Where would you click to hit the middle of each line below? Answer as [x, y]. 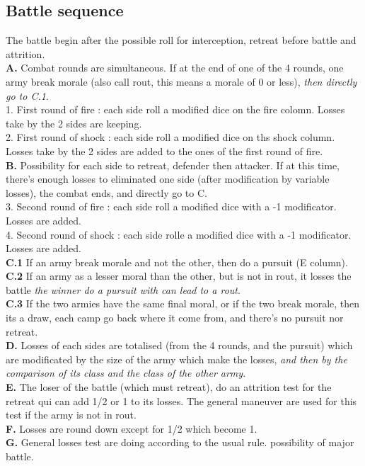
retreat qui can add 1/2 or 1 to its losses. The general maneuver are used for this [181, 400]
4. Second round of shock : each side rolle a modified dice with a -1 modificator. [179, 234]
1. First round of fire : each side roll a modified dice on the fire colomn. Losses [175, 109]
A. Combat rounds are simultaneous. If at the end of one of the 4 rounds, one [175, 68]
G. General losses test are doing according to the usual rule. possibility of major [180, 442]
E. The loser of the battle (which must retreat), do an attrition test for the [169, 387]
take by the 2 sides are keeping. [74, 123]
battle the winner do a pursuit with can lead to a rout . [123, 289]
